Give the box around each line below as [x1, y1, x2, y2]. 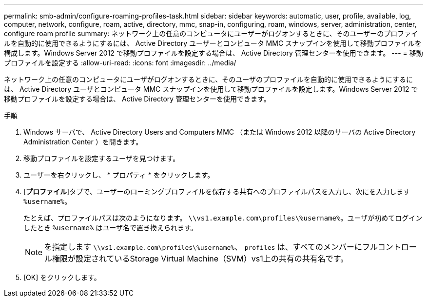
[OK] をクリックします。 [23, 273, 101, 281]
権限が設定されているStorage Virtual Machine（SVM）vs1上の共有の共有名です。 [52, 254, 349, 263]
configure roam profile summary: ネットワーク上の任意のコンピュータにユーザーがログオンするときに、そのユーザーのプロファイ [4, 29, 418, 38]
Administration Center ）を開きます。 [23, 138, 143, 146]
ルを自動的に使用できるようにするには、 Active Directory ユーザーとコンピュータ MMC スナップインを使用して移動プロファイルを [4, 39, 422, 47]
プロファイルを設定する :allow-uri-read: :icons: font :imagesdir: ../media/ [4, 59, 236, 67]
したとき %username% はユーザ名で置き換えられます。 [23, 223, 197, 232]
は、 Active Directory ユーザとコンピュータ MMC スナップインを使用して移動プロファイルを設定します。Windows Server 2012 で [4, 85, 418, 93]
